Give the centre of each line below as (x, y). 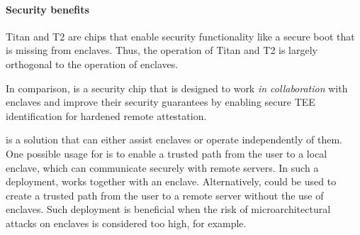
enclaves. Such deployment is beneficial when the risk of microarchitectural (168, 209)
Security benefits (47, 9)
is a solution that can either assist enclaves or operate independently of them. (174, 140)
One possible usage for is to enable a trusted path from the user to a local (167, 153)
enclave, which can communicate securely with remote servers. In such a (162, 167)
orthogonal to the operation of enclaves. (92, 64)
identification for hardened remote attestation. (106, 115)
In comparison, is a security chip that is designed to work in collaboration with (177, 88)
